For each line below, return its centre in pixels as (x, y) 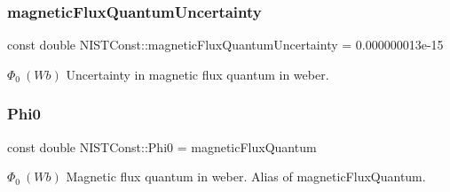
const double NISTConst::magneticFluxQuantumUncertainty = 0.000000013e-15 (225, 45)
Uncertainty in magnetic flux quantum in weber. (197, 74)
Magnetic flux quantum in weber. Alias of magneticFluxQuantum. (246, 177)
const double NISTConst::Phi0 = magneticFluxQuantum (162, 146)
